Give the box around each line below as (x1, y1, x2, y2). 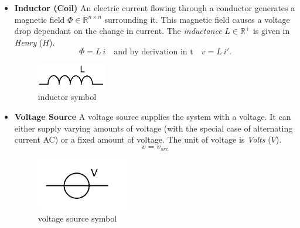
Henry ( (14, 36, 43, 48)
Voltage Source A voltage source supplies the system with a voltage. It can (14, 110, 291, 123)
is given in (253, 25, 290, 37)
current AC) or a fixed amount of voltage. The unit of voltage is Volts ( (14, 133, 271, 146)
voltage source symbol (37, 212, 117, 224)
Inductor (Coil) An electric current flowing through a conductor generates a (14, 2, 295, 13)
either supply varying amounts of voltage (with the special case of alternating (14, 122, 293, 134)
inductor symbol (37, 91, 97, 103)
